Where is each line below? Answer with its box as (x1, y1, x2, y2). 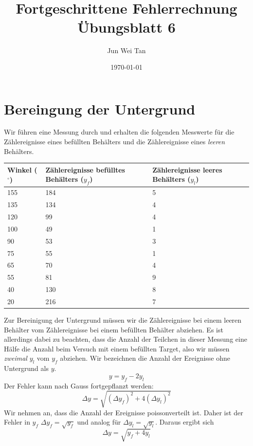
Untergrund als (4, 363, 49, 373)
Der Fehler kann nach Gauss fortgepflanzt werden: (4, 380, 154, 390)
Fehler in (4, 417, 30, 427)
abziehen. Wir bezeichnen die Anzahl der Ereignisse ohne (60, 353, 231, 363)
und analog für (77, 417, 121, 427)
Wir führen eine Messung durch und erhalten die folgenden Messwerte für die (4, 127, 235, 137)
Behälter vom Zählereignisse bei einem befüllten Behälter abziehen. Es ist (4, 324, 223, 334)
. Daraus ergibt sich (155, 417, 214, 427)
